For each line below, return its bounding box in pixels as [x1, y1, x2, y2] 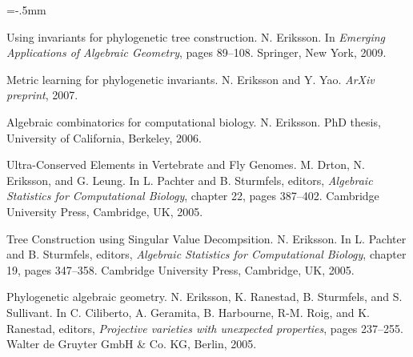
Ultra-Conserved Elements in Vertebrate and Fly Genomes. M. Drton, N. [6, 156, 365, 173]
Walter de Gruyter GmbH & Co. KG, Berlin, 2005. [6, 335, 257, 352]
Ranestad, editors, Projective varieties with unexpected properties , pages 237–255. [6, 319, 403, 336]
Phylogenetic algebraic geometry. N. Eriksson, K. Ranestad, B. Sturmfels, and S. [6, 288, 403, 305]
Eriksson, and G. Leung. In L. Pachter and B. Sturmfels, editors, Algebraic [6, 171, 373, 188]
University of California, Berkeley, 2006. [6, 129, 202, 146]
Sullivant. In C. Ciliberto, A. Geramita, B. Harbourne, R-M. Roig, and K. [6, 303, 370, 320]
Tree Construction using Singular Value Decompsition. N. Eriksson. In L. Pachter [6, 230, 407, 247]
